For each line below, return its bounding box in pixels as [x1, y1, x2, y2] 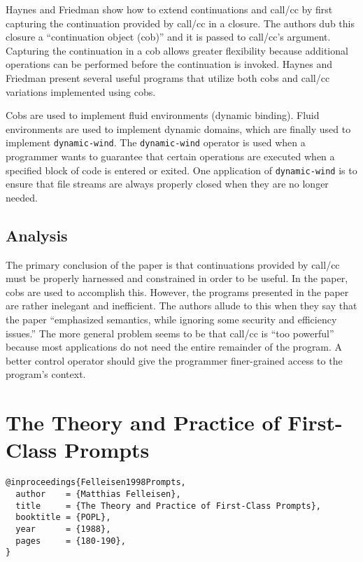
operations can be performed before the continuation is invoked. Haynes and [6, 57, 333, 71]
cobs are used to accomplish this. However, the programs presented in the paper [6, 284, 349, 299]
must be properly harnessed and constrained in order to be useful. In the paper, [6, 271, 348, 286]
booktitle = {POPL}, [15, 512, 111, 523]
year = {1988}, [15, 524, 111, 534]
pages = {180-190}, [15, 535, 126, 546]
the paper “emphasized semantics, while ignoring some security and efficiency [6, 312, 337, 327]
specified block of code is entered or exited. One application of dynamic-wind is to [6, 162, 357, 177]
